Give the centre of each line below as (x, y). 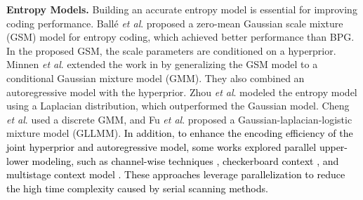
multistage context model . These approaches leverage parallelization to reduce (176, 174)
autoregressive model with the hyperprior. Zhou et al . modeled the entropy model (182, 92)
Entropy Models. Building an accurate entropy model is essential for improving (182, 9)
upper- (334, 146)
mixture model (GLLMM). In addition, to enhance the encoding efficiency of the (180, 133)
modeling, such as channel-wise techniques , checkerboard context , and (185, 160)
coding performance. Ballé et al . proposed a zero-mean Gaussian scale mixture (175, 23)
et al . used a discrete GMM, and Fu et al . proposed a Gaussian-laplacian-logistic (179, 119)
